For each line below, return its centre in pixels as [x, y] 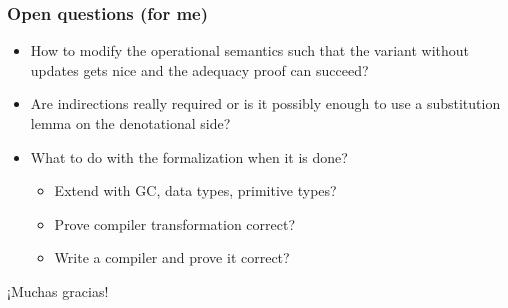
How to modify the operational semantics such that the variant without [249, 50]
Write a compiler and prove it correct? [172, 257]
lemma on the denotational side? [130, 123]
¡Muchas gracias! [58, 290]
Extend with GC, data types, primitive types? [195, 190]
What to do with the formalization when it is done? [189, 156]
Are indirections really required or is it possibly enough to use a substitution [265, 103]
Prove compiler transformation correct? [175, 223]
